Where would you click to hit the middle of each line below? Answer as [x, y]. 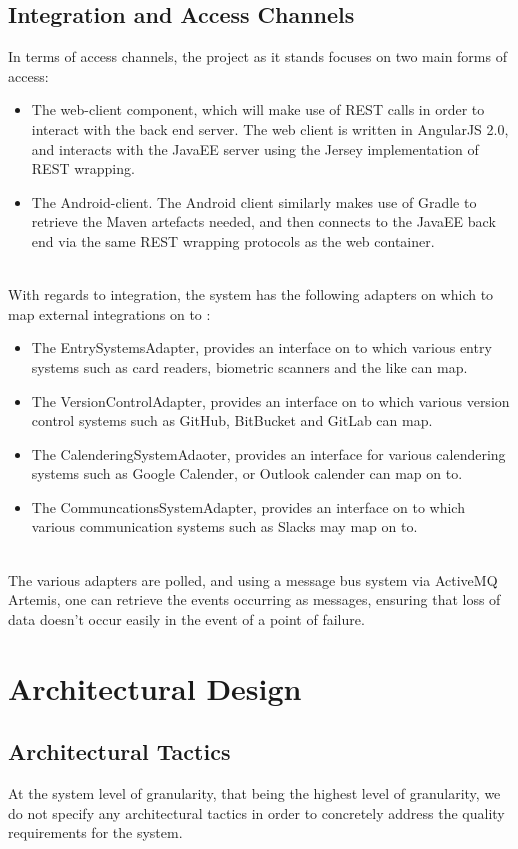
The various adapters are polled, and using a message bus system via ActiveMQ [253, 579]
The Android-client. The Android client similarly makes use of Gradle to [254, 201]
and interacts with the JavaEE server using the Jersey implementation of [255, 148]
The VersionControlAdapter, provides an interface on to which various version [270, 400]
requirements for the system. [95, 832]
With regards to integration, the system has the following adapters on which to [251, 294]
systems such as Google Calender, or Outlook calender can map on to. [247, 473]
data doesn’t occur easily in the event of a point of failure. [186, 618]
